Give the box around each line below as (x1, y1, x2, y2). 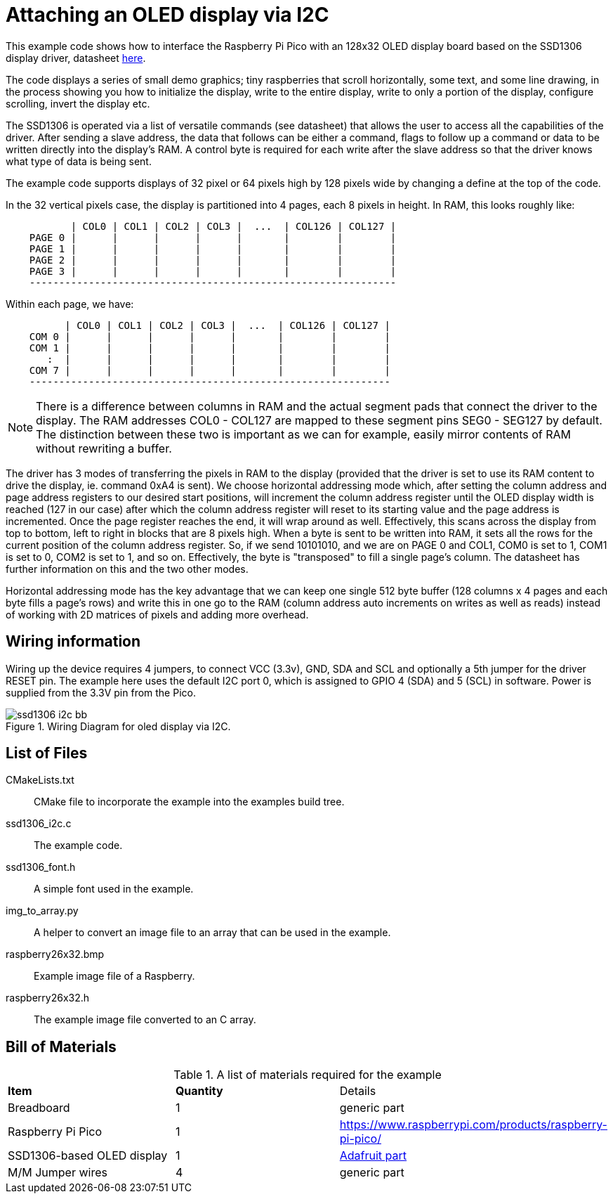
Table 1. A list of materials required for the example (173, 1068, 442, 1082)
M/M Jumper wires (8, 1165, 107, 1180)
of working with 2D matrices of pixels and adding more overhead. (6, 608, 309, 621)
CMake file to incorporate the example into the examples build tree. (34, 796, 345, 808)
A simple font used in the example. (34, 883, 194, 895)
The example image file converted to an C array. (34, 1013, 256, 1026)
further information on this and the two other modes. (6, 562, 249, 575)
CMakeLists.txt (6, 774, 74, 786)
